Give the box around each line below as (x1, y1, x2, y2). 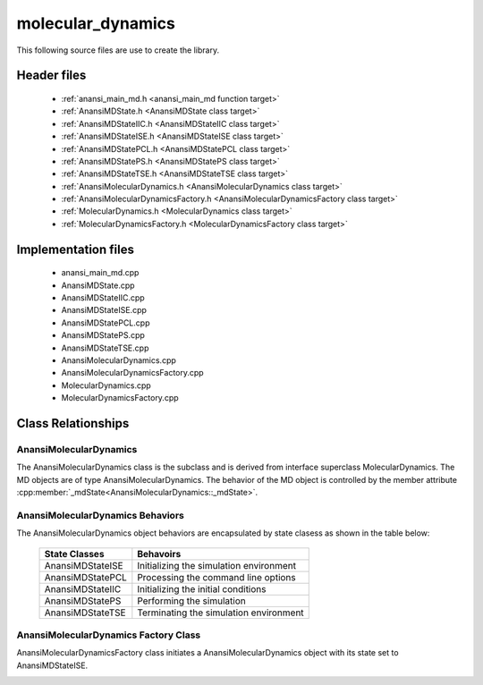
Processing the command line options (137, 571, 296, 583)
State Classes (44, 547, 105, 560)
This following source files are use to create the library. (16, 45, 219, 55)
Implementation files (16, 241, 134, 257)
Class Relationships (16, 416, 130, 431)
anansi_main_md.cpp (61, 267, 140, 278)
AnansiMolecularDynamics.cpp (61, 355, 176, 366)
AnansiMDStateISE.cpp (61, 305, 148, 316)
